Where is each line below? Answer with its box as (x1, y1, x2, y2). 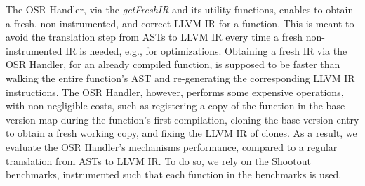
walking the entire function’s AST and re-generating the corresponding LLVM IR (6, 70, 355, 85)
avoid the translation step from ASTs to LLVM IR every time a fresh (6, 29, 303, 44)
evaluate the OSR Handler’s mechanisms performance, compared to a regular (6, 139, 338, 154)
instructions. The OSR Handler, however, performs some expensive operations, (6, 84, 344, 99)
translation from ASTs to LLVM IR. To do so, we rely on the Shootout (6, 153, 311, 168)
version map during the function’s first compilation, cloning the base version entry (6, 112, 359, 126)
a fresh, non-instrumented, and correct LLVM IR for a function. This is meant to (6, 15, 354, 30)
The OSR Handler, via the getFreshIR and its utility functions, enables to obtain (6, 2, 354, 16)
